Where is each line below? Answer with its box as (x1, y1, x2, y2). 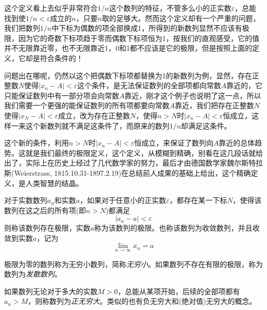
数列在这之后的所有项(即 (4, 204, 86, 215)
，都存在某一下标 (169, 195, 227, 205)
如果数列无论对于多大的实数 (4, 285, 98, 296)
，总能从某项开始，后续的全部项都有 (118, 285, 240, 296)
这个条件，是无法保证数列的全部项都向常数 (77, 80, 221, 91)
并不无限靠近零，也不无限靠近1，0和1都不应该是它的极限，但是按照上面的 (4, 43, 252, 53)
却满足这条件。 (181, 120, 232, 131)
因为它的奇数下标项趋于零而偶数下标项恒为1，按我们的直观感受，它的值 (18, 32, 259, 43)
